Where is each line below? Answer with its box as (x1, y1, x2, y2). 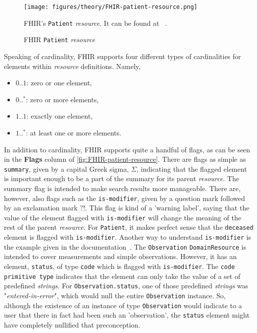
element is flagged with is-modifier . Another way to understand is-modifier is (4, 232, 251, 242)
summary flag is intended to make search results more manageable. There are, (4, 183, 241, 193)
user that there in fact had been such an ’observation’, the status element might (4, 310, 250, 320)
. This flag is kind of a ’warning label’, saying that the (85, 202, 250, 213)
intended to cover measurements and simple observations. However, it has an (4, 251, 237, 262)
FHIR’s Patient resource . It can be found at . (24, 17, 167, 28)
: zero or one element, (26, 77, 92, 88)
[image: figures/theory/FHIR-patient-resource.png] (24, 3, 198, 10)
